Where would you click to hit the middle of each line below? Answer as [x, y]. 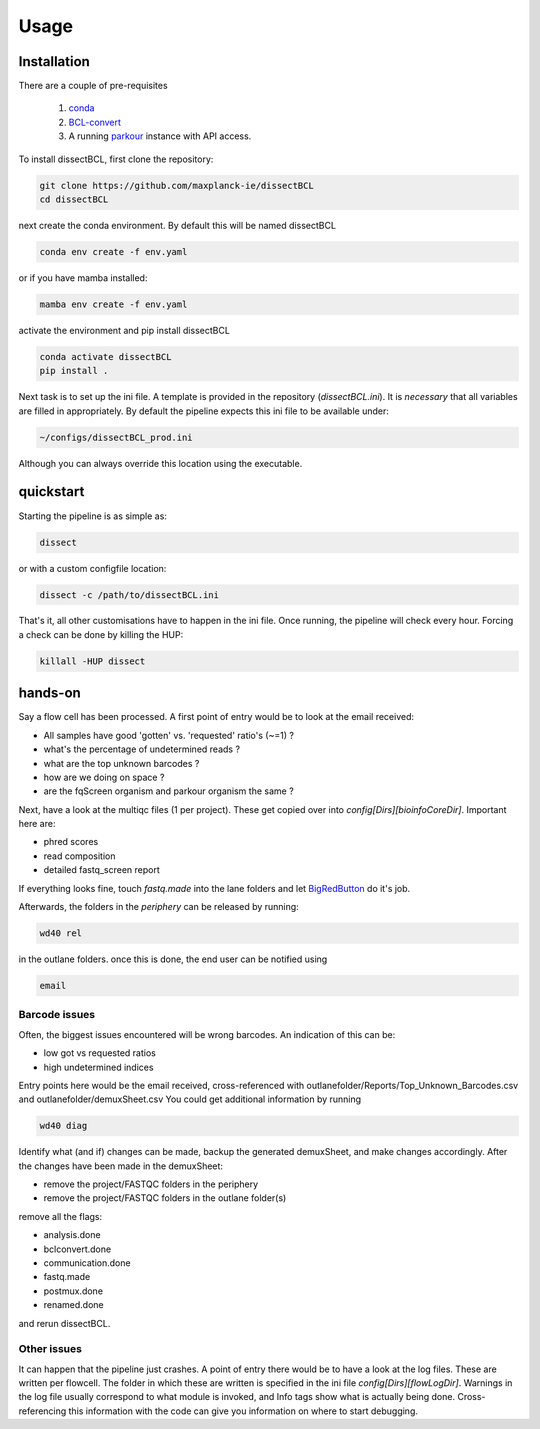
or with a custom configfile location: [92, 568]
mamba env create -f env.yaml [113, 304]
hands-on [50, 693]
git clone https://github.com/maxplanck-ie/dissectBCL [176, 185]
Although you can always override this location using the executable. [160, 463]
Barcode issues [57, 1015]
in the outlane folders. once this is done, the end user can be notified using [173, 959]
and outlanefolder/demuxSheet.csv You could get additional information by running [190, 1099]
